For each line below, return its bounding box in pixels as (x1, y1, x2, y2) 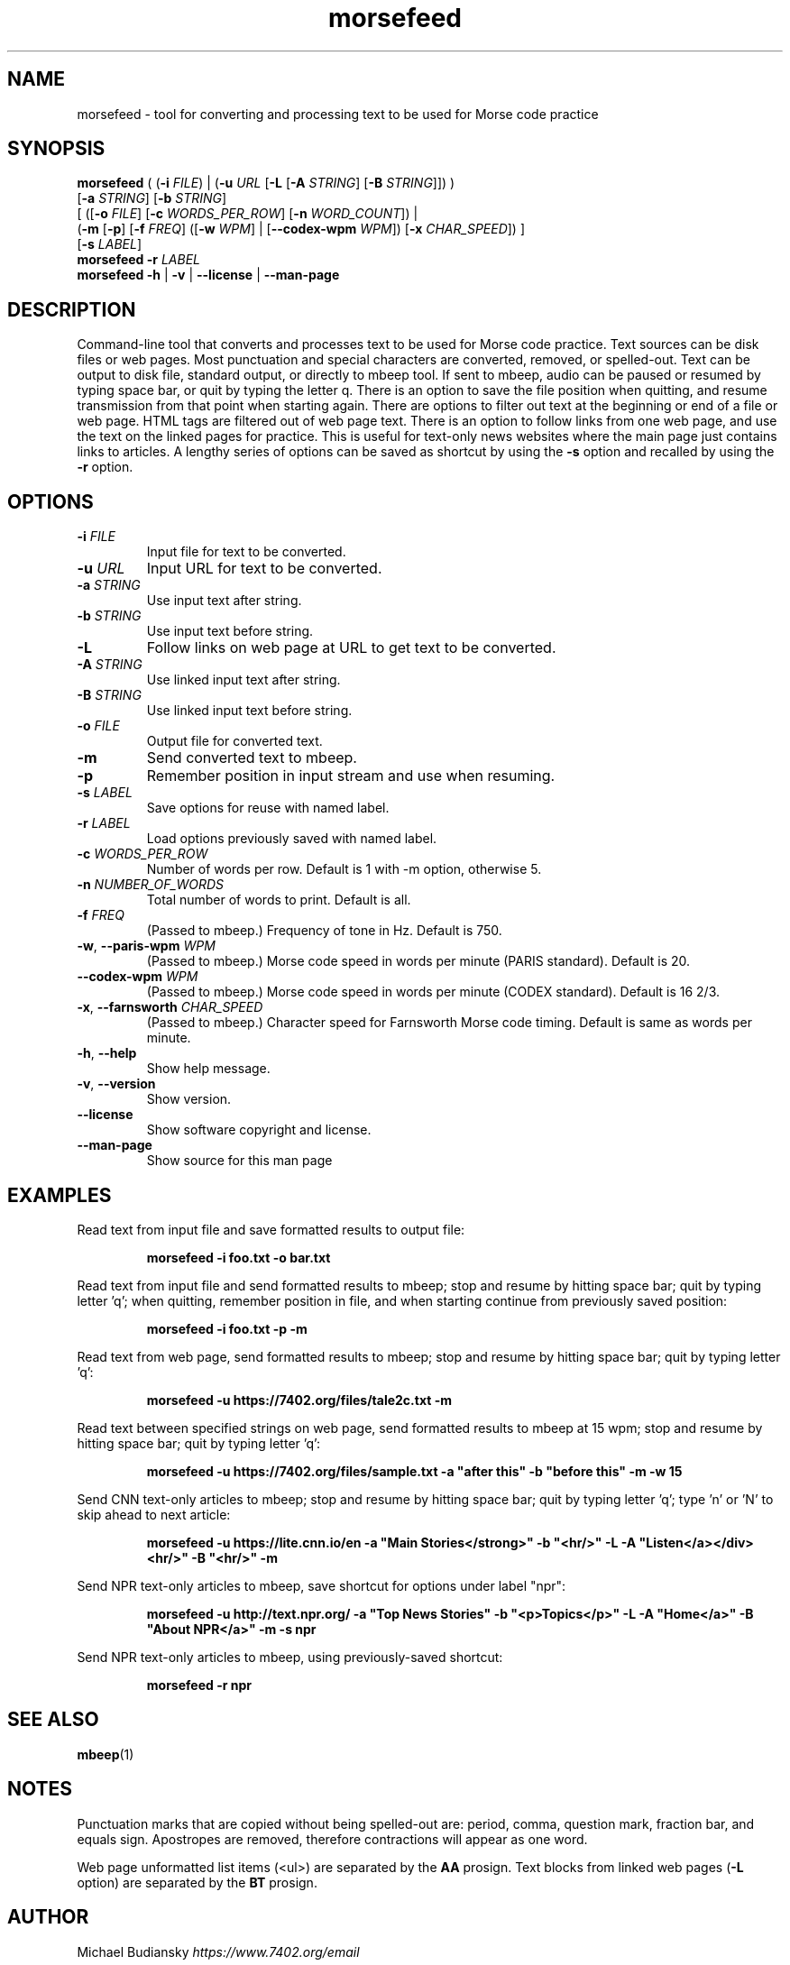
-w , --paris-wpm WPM (77, 938, 216, 954)
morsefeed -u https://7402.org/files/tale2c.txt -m (146, 1391, 452, 1408)
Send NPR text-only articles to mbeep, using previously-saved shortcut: (77, 1648, 503, 1665)
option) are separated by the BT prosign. (77, 1874, 317, 1890)
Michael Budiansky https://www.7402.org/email (77, 1943, 360, 1960)
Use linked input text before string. (146, 702, 353, 719)
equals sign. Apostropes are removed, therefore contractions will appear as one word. (77, 1831, 588, 1847)
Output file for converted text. (146, 733, 323, 749)
